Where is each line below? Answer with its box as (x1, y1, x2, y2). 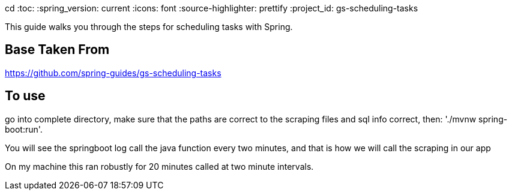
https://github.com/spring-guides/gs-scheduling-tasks (5, 67, 221, 78)
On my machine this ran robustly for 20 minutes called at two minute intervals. (5, 161, 314, 172)
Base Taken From (5, 42, 110, 58)
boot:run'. (5, 124, 43, 134)
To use (5, 88, 46, 104)
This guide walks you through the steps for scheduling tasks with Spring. (5, 22, 293, 32)
